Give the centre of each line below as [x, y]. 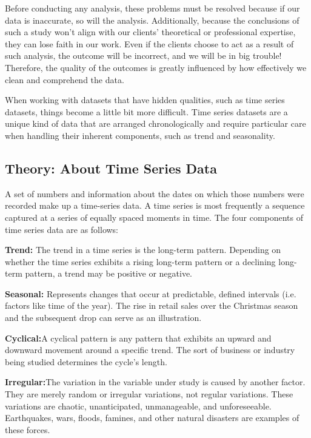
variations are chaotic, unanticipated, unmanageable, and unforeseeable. [138, 406]
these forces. [28, 429]
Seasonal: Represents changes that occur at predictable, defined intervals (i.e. [151, 293]
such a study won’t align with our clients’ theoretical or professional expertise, [150, 32]
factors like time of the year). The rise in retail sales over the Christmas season [152, 305]
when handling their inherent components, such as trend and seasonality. [140, 135]
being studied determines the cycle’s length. [86, 361]
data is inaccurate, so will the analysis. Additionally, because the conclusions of [152, 20]
